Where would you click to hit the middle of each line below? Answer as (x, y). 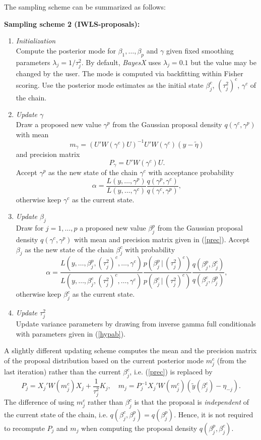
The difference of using (39, 402)
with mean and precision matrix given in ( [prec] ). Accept (162, 239)
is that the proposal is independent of (192, 402)
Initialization (36, 41)
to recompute (24, 428)
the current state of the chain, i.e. (56, 414)
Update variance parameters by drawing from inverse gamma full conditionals (136, 324)
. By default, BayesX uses (121, 62)
